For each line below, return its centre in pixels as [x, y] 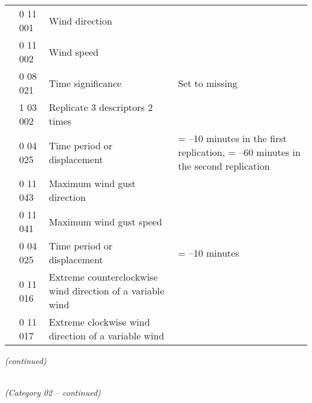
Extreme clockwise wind [99, 322]
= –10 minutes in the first [232, 138]
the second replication [224, 166]
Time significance [85, 83]
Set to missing [208, 83]
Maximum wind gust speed [106, 221]
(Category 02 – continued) [53, 393]
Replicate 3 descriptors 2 [101, 107]
